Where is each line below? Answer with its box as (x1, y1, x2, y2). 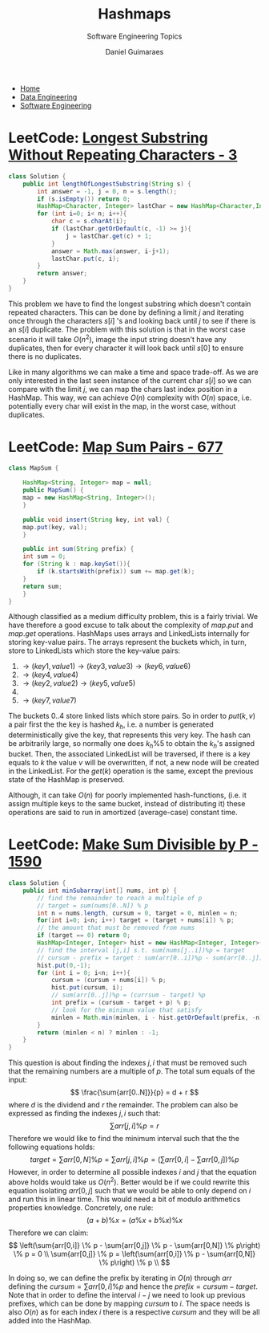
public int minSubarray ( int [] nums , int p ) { (22, 887, 178, 895)
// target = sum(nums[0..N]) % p (37, 901, 149, 910)
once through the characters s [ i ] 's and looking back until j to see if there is (8, 316, 256, 325)
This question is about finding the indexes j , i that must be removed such (8, 1058, 247, 1068)
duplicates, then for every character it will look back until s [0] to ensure (8, 343, 244, 353)
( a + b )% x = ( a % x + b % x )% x (86, 1215, 183, 1225)
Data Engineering (19, 92, 78, 101)
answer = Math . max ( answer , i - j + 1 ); (50, 247, 171, 255)
